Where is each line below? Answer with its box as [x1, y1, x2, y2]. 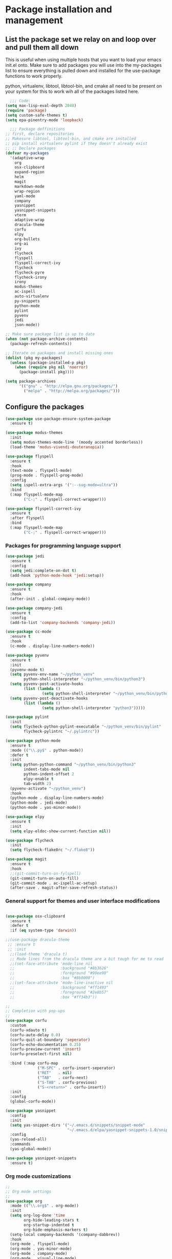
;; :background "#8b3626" [10, 966, 109, 971]
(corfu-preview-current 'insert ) [10, 1046, 81, 1052]
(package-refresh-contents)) [10, 341, 72, 346]
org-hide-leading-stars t [24, 1218, 79, 1223]
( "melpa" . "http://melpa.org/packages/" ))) [24, 388, 120, 393]
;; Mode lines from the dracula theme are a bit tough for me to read [10, 956, 164, 961]
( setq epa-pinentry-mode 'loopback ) [5, 117, 83, 123]
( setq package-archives [5, 379, 56, 384]
